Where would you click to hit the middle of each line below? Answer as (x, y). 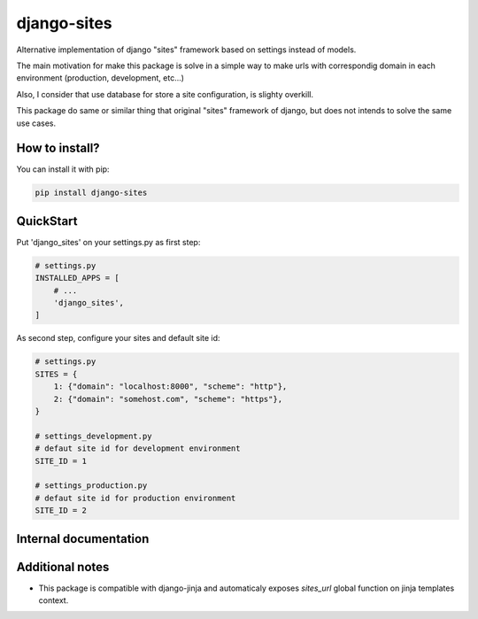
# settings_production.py (91, 486)
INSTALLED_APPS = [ (77, 278)
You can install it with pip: (63, 169)
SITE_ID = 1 (61, 461)
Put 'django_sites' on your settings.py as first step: (108, 242)
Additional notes (63, 567)
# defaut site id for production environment (135, 498)
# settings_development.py (93, 436)
